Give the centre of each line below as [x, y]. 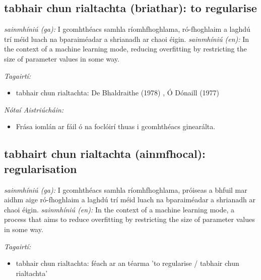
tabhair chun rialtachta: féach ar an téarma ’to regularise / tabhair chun [127, 263]
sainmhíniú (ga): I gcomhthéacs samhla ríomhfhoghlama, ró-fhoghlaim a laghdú [127, 29]
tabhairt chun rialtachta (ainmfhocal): [105, 154]
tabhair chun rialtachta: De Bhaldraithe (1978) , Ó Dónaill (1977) [118, 93]
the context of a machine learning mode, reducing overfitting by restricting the [125, 49]
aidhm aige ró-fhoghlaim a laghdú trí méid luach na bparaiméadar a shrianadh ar [130, 200]
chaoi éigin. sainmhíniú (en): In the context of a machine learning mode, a [119, 209]
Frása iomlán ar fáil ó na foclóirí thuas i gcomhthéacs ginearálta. [116, 126]
